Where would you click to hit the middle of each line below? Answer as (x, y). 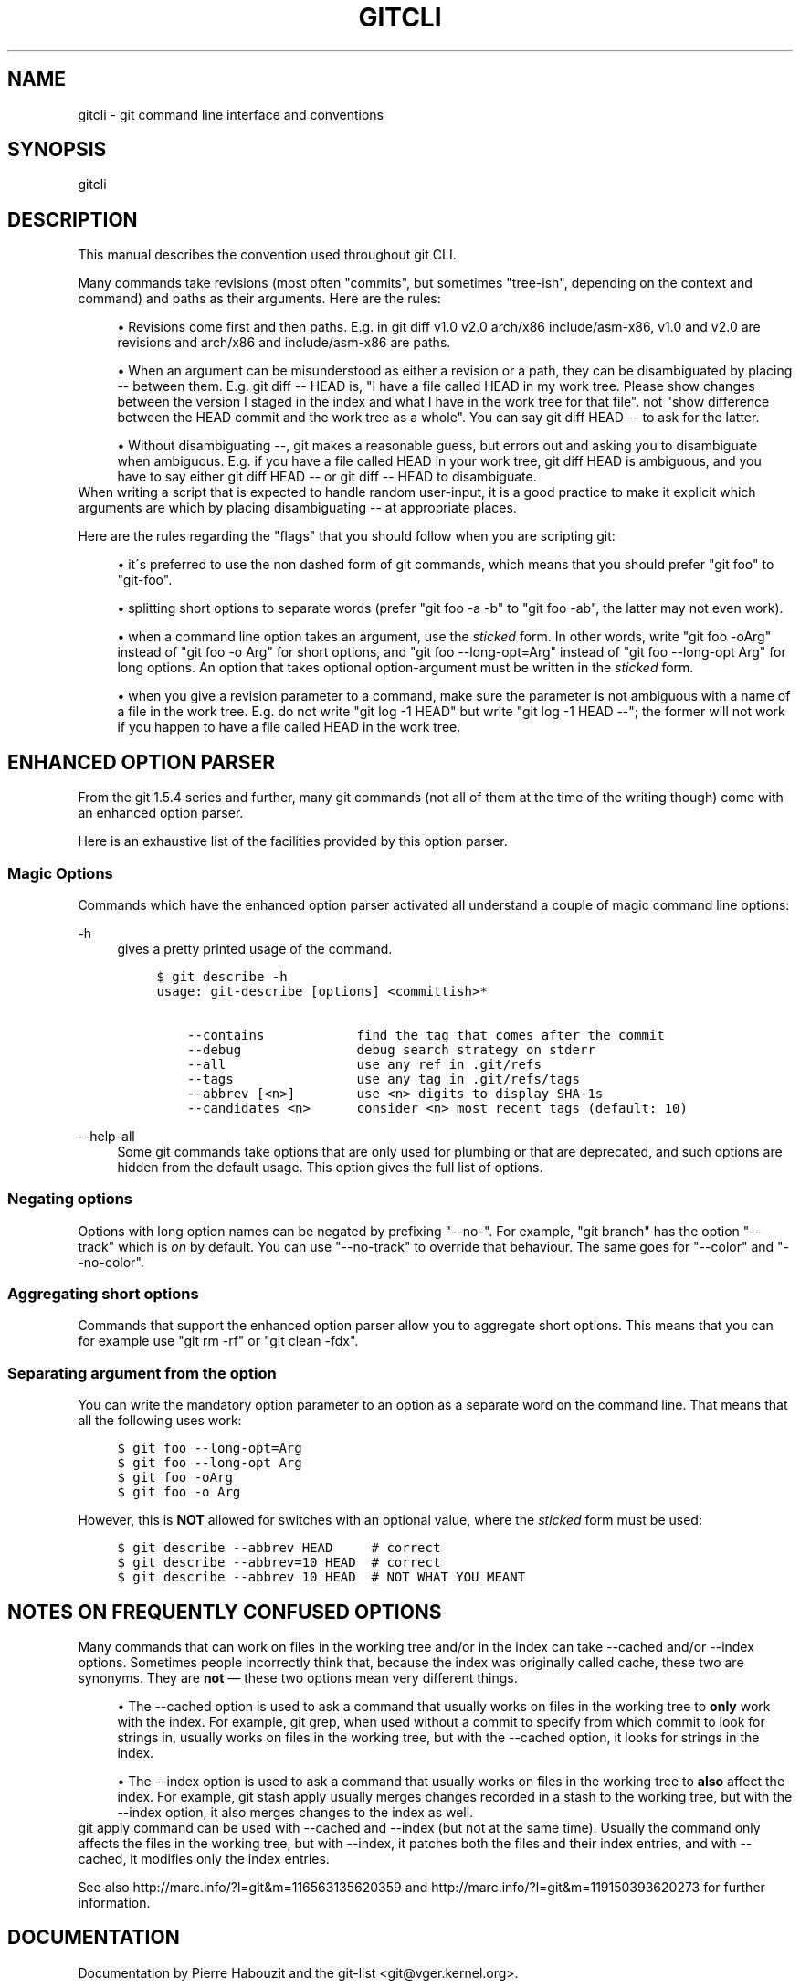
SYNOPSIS (57, 150)
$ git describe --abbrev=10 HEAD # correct (279, 1563)
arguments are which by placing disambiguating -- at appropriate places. (297, 508)
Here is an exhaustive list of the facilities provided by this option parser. (293, 841)
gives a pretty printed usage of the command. (255, 948)
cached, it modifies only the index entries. (204, 1858)
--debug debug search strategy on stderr (391, 1049)
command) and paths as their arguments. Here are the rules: (259, 299)
